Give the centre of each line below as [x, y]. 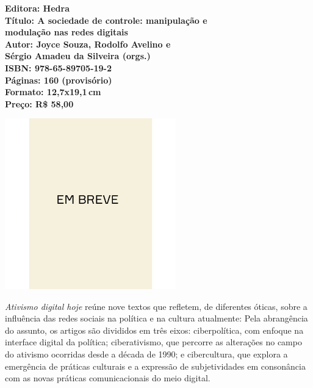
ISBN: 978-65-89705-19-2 [59, 67]
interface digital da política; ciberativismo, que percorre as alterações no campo [153, 342]
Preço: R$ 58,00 [39, 103]
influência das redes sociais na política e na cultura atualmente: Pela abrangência [156, 318]
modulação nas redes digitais [67, 32]
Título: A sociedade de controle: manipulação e [106, 20]
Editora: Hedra [37, 8]
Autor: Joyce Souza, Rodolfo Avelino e [88, 44]
